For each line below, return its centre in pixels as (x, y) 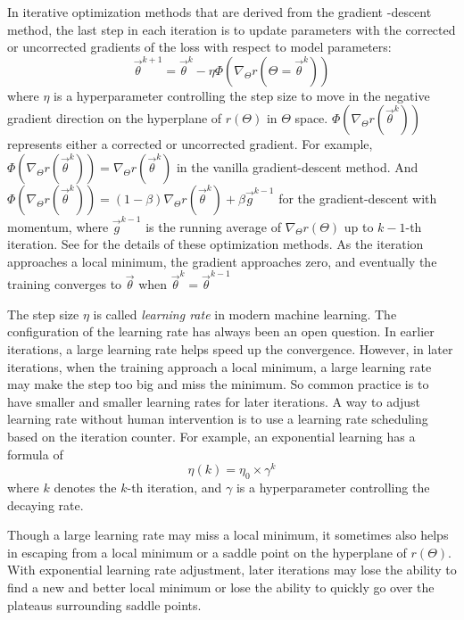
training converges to (65, 284)
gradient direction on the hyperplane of (115, 118)
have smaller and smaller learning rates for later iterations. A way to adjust (214, 401)
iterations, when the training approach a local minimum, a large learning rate (220, 366)
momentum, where (58, 226)
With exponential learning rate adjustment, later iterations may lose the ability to (232, 570)
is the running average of (213, 226)
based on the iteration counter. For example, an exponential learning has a (211, 436)
